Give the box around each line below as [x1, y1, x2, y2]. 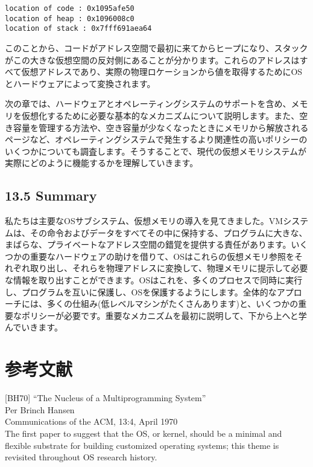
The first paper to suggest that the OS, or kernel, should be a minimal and [5, 427, 282, 439]
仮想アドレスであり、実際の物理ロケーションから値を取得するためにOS [21, 65, 303, 78]
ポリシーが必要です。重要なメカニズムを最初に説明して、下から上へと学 [21, 309, 307, 321]
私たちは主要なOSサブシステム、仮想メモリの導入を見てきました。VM [5, 214, 283, 227]
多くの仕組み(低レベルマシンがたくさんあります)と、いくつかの [46, 297, 299, 310]
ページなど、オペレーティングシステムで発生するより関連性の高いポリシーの [5, 133, 308, 146]
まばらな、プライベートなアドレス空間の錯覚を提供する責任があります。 [5, 238, 291, 251]
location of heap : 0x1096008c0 [5, 14, 134, 23]
